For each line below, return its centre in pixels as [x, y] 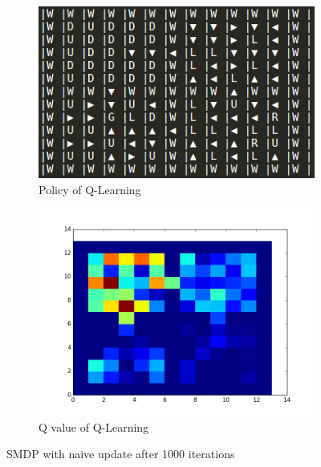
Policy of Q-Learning [90, 189]
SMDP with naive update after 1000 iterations [121, 454]
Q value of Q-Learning [94, 426]
